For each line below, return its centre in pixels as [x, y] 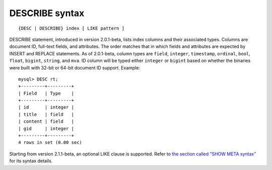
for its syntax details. [31, 161]
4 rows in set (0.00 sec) [50, 143]
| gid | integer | [46, 129]
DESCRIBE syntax [47, 13]
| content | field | [46, 121]
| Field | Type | [46, 93]
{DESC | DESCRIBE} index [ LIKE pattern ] [72, 28]
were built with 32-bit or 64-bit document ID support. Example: [75, 67]
